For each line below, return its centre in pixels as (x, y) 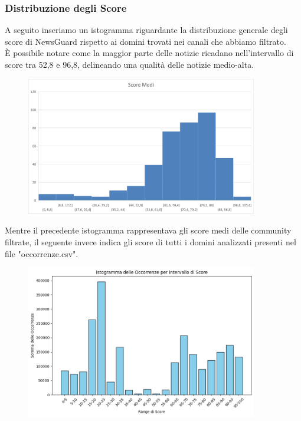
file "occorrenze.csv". (42, 253)
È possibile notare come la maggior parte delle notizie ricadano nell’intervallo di (149, 53)
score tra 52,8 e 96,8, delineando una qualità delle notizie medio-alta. (130, 64)
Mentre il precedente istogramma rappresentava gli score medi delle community (148, 230)
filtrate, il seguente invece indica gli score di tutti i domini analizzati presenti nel (150, 241)
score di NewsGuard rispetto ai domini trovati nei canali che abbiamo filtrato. (145, 41)
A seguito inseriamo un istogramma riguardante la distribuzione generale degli (146, 30)
